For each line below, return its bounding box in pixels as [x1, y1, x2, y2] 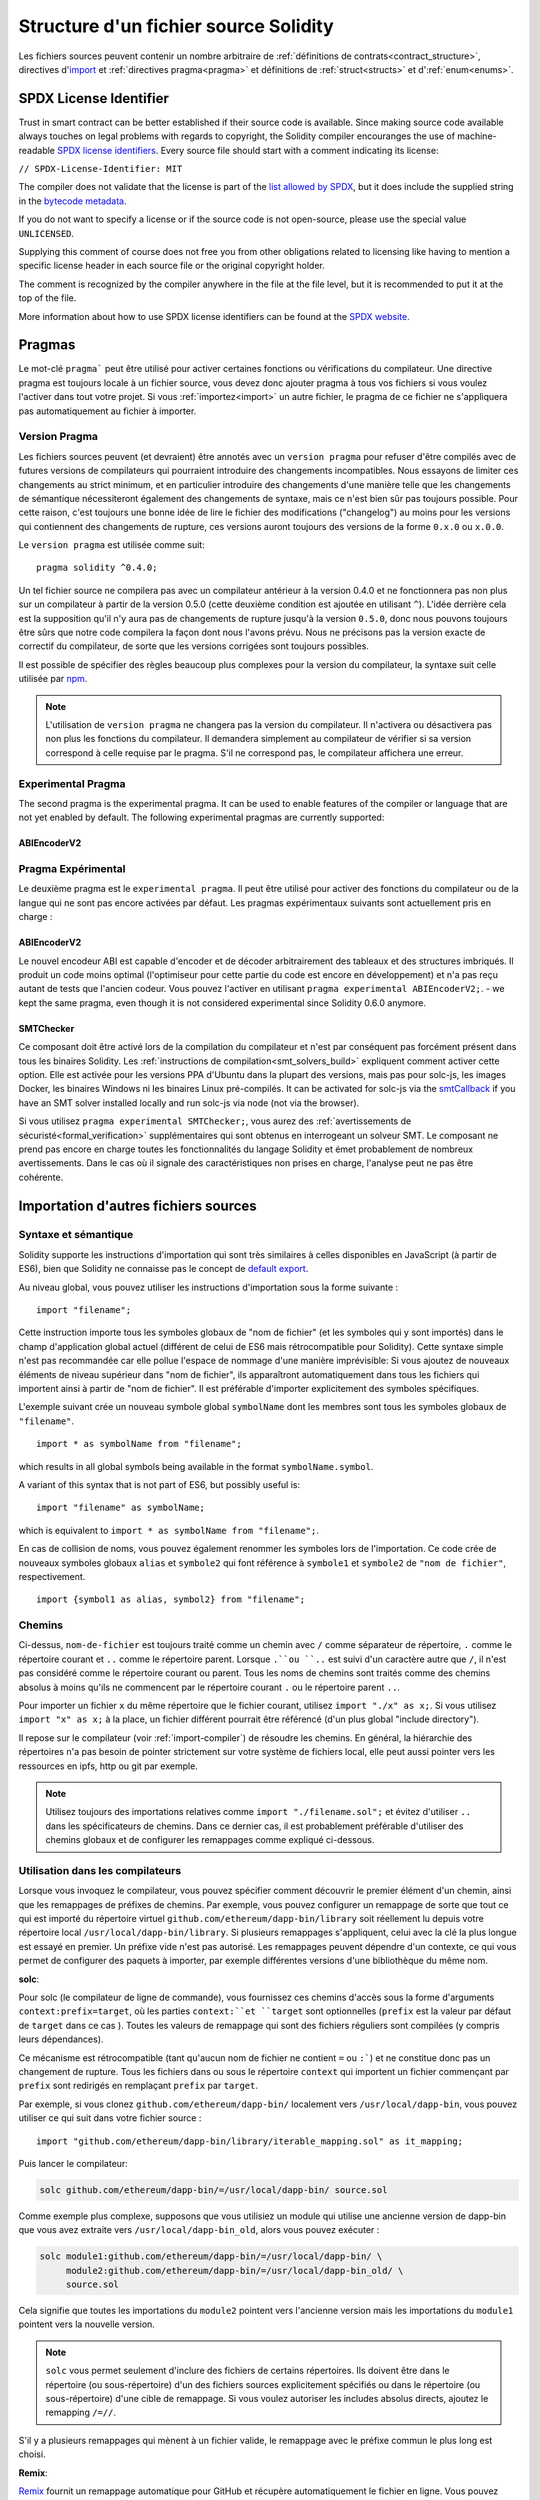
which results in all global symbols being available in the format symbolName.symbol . [18, 1460, 374, 1472]
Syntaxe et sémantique [18, 1228, 134, 1242]
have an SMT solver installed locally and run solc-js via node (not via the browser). [18, 1096, 360, 1109]
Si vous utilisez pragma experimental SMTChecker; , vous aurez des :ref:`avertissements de [18, 1115, 412, 1127]
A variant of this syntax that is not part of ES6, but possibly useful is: [18, 1478, 300, 1490]
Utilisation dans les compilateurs [18, 1863, 182, 1877]
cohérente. [18, 1171, 64, 1183]
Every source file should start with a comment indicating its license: [160, 144, 439, 156]
